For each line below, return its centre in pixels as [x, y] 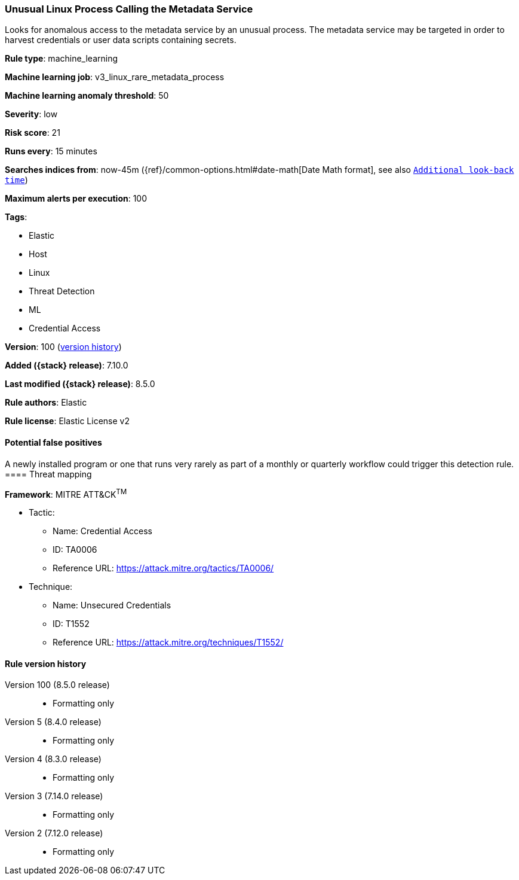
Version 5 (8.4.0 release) [53, 722]
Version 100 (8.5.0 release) [57, 685]
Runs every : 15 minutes [51, 151]
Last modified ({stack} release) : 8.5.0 [80, 384]
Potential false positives [53, 442]
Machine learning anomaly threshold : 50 [87, 96]
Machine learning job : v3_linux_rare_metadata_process [115, 77]
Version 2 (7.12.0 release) [54, 833]
